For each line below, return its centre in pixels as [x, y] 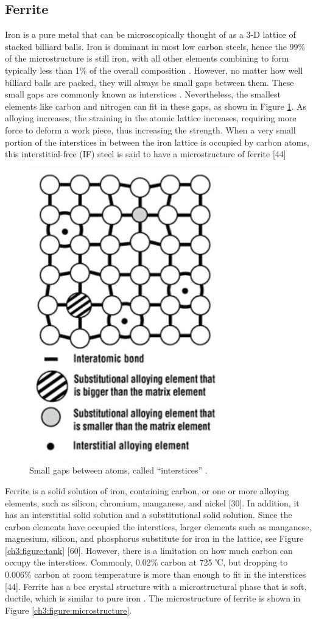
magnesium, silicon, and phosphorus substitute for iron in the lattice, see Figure [154, 538]
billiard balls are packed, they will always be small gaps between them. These [149, 82]
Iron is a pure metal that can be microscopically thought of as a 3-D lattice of [150, 34]
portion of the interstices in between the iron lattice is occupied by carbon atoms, [157, 142]
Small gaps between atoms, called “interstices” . [118, 470]
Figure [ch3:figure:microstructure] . [68, 610]
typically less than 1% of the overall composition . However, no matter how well [154, 70]
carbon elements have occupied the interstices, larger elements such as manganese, [158, 526]
